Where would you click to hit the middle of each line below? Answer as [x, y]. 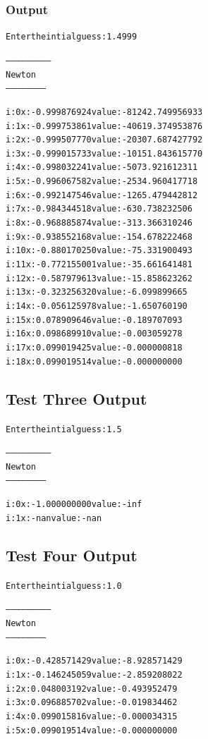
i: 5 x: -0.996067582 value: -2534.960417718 [102, 182]
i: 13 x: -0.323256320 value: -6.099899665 [97, 292]
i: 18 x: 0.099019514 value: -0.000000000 [94, 361]
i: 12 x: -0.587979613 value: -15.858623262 [99, 278]
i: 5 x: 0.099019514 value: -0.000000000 [92, 730]
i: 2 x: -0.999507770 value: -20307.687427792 [104, 140]
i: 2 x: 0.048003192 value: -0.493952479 [92, 689]
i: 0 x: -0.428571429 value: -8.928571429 [94, 661]
